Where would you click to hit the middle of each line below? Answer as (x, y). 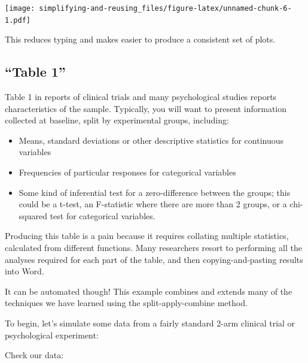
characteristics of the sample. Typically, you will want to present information (146, 108)
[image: (20, 8)
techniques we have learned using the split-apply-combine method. (126, 303)
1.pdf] (18, 20)
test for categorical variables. (103, 215)
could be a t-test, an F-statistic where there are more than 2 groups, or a (153, 204)
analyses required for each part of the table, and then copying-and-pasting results (154, 259)
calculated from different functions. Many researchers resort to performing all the (153, 248)
